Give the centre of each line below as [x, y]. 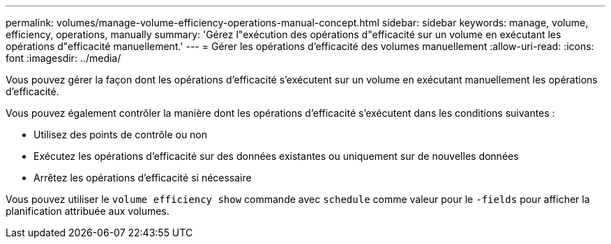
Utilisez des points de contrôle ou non [121, 135]
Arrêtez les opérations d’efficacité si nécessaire [143, 178]
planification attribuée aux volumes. [88, 211]
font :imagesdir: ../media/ [63, 58]
